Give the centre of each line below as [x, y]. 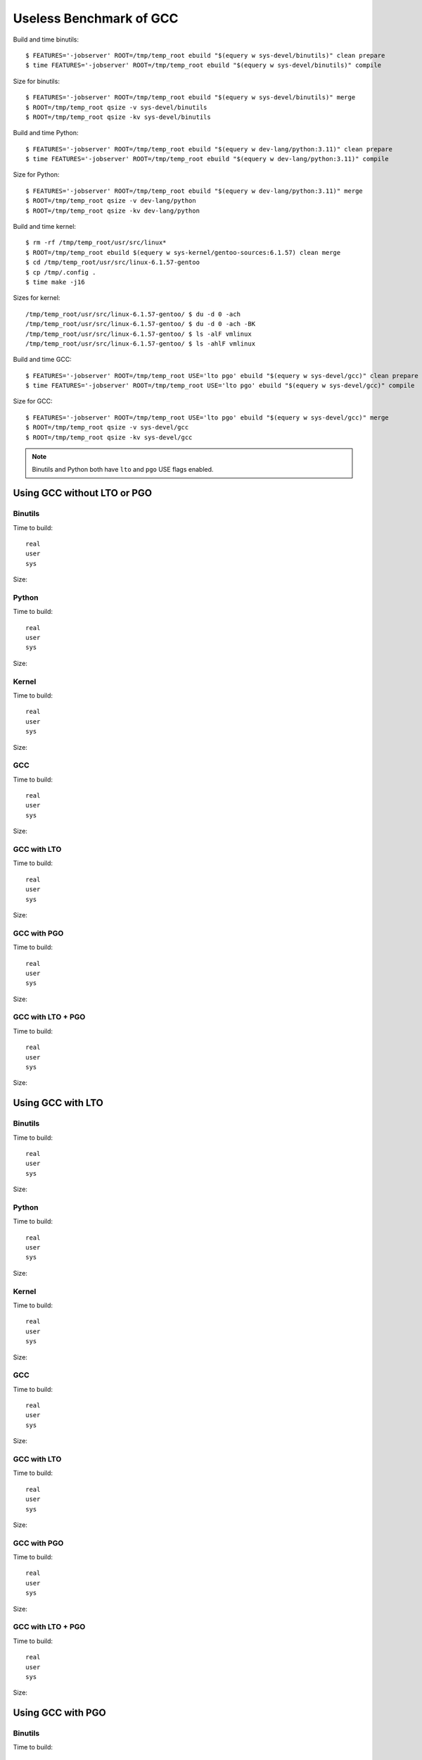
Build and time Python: [46, 133]
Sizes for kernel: [37, 298]
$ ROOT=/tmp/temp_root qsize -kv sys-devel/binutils [118, 117]
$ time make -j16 [55, 282]
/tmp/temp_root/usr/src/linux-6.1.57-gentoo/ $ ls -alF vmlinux [139, 334]
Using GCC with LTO [58, 1103]
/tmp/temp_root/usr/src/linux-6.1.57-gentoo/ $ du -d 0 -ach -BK [141, 324]
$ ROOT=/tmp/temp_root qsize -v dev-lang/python [111, 201]
